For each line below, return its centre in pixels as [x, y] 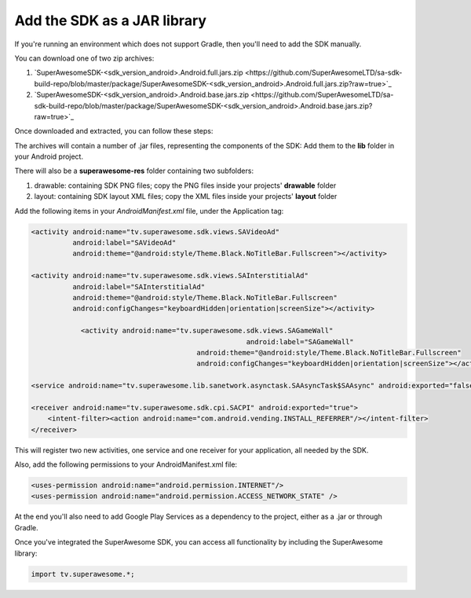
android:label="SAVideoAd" [124, 242]
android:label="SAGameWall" [300, 341]
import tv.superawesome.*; [83, 574]
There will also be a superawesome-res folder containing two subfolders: [134, 171]
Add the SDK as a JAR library [111, 20]
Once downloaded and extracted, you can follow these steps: [114, 131]
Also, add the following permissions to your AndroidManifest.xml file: [126, 464]
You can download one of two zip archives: [84, 58]
